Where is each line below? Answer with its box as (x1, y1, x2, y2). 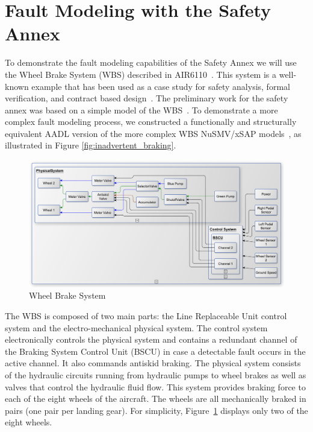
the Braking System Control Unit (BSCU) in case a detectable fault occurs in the (5, 345, 306, 357)
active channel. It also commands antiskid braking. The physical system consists (5, 357, 301, 369)
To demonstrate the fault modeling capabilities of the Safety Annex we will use (5, 56, 297, 69)
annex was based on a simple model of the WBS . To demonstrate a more (5, 103, 278, 116)
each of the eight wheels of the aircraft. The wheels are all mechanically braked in (5, 392, 306, 405)
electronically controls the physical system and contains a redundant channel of (5, 333, 297, 346)
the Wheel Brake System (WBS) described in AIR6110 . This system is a (5, 68, 277, 80)
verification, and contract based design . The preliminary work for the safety (5, 92, 288, 104)
